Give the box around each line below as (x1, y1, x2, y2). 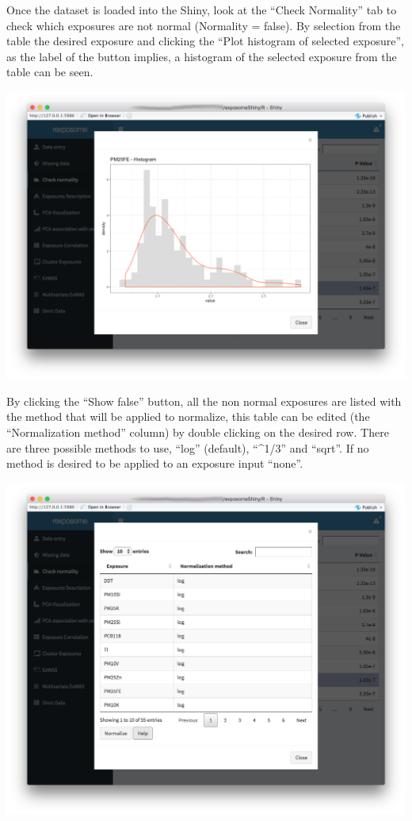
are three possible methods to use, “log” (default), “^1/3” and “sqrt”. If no (6, 439, 369, 456)
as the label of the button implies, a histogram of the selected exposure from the (6, 48, 397, 64)
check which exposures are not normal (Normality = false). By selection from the (6, 17, 401, 33)
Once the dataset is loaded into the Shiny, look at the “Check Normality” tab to (6, 2, 397, 17)
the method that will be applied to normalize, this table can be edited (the (6, 408, 370, 425)
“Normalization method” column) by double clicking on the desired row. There (6, 424, 389, 440)
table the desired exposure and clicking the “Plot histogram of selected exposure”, (6, 33, 404, 49)
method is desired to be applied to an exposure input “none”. (6, 455, 303, 472)
